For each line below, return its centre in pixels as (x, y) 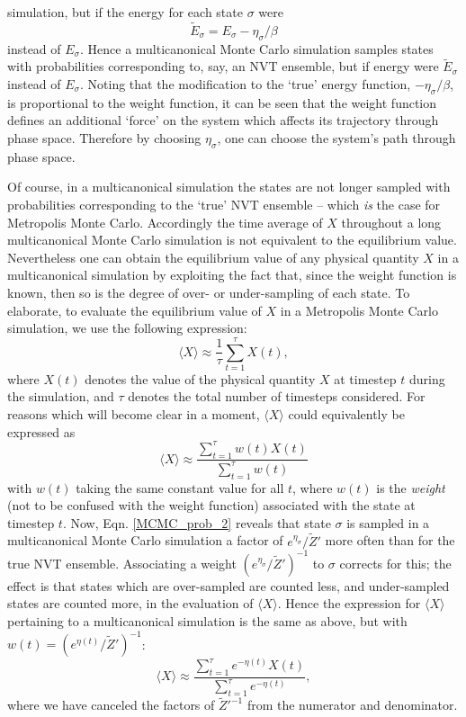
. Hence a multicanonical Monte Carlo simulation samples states (256, 48)
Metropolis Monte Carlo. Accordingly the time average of (165, 222)
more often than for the (390, 540)
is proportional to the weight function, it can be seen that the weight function (222, 102)
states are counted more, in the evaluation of (130, 603)
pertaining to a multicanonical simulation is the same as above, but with (207, 620)
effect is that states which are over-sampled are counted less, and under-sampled (229, 585)
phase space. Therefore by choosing (104, 138)
